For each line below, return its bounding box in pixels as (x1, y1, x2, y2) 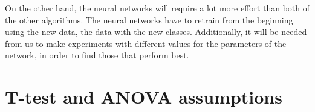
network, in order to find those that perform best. (5, 49, 189, 61)
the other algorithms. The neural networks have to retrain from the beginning (5, 13, 293, 26)
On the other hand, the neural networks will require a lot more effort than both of (5, 2, 310, 14)
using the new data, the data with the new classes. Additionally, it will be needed (5, 25, 307, 38)
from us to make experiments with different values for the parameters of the (5, 37, 287, 49)
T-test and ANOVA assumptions (5, 84, 282, 109)
